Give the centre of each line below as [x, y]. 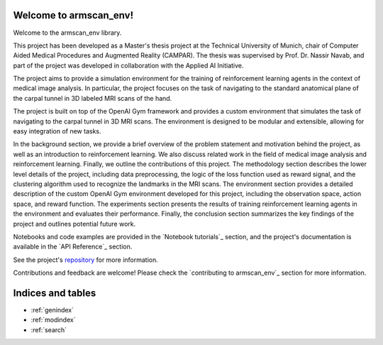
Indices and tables [55, 293]
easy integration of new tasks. [57, 131]
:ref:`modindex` [53, 320]
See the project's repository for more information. [86, 260]
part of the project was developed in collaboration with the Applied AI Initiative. [128, 65]
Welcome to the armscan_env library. [67, 33]
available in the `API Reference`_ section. [73, 247]
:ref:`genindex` [52, 310]
